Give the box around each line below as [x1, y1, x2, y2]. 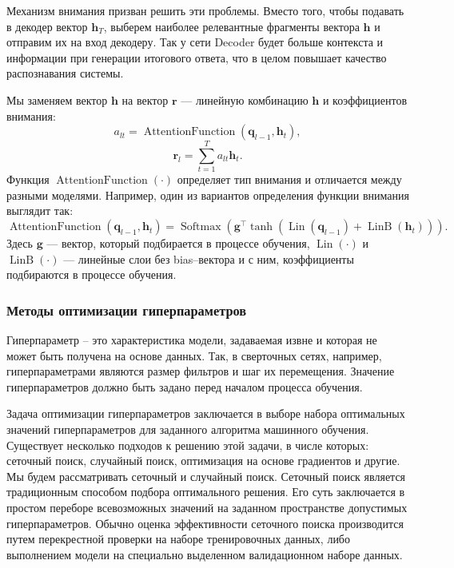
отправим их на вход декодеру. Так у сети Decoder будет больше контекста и [6, 34, 384, 50]
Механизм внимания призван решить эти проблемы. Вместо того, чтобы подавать [6, 2, 404, 18]
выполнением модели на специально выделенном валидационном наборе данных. [6, 546, 403, 562]
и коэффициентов [322, 91, 408, 108]
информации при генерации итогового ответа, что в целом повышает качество [6, 49, 387, 66]
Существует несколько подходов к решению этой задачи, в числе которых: [6, 436, 369, 453]
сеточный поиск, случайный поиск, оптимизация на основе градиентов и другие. [6, 452, 400, 469]
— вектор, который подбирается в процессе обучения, [46, 235, 310, 252]
